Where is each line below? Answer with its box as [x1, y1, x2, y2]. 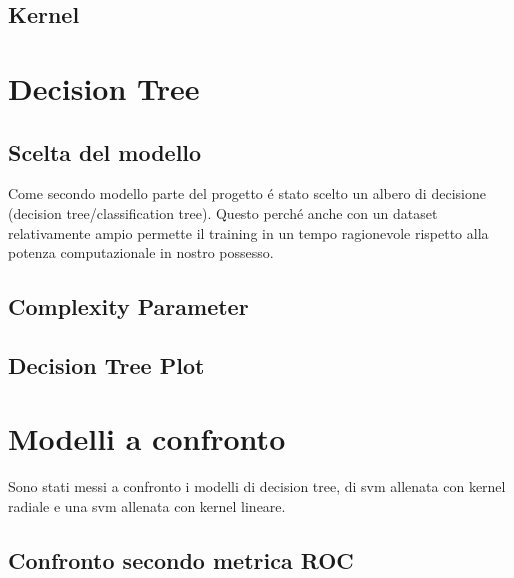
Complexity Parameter [8, 291, 249, 322]
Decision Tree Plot [8, 349, 205, 380]
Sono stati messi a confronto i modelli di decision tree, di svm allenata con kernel [8, 476, 506, 497]
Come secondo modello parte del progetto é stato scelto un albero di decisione [8, 183, 486, 204]
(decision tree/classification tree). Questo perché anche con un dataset [8, 202, 438, 223]
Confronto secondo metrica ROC [8, 545, 354, 575]
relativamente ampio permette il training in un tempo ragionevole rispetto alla [8, 222, 489, 243]
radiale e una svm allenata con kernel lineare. [8, 496, 286, 517]
